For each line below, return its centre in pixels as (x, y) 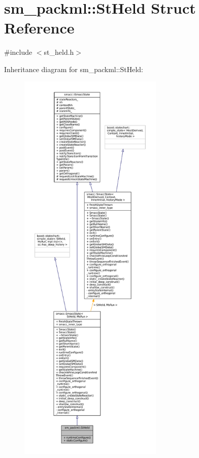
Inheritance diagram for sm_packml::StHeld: (74, 69)
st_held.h (59, 52)
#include (18, 52)
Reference (39, 28)
